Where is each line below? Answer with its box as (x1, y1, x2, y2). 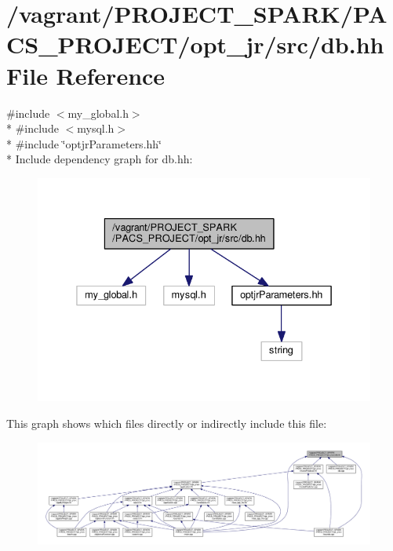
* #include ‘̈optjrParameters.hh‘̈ (6, 135, 162, 151)
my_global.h (67, 104, 129, 121)
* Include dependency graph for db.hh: (6, 151, 193, 167)
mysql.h (77, 120, 115, 137)
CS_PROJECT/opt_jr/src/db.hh (6, 28, 384, 60)
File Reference (6, 59, 166, 91)
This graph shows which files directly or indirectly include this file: (6, 414, 327, 431)
